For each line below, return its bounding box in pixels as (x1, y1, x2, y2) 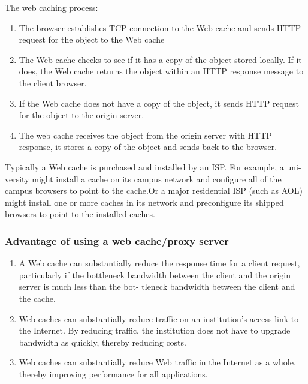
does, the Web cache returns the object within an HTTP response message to (19, 65, 304, 77)
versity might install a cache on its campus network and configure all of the (5, 172, 282, 185)
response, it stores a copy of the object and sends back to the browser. (19, 140, 277, 153)
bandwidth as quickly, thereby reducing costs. (19, 335, 186, 348)
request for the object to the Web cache (19, 33, 165, 46)
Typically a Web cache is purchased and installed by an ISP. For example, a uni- (5, 160, 301, 173)
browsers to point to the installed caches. (5, 208, 155, 220)
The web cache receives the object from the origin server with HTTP (19, 128, 272, 141)
